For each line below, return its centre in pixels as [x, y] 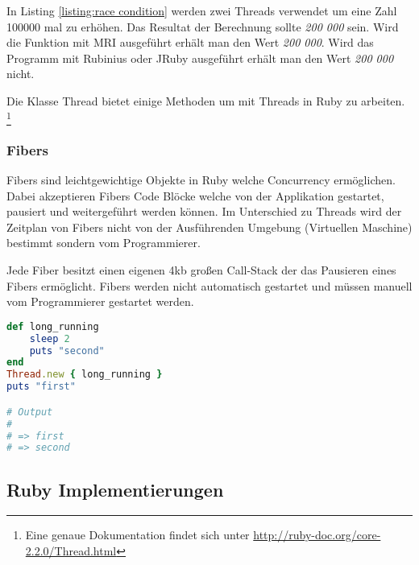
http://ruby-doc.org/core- [317, 535]
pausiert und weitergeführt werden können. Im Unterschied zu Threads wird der [204, 211]
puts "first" [41, 387]
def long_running [53, 326]
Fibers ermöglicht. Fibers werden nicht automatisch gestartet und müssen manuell [209, 285]
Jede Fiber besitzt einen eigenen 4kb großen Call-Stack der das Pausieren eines [201, 270]
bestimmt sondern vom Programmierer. [104, 243]
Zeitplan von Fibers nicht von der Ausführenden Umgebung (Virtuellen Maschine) [209, 227]
